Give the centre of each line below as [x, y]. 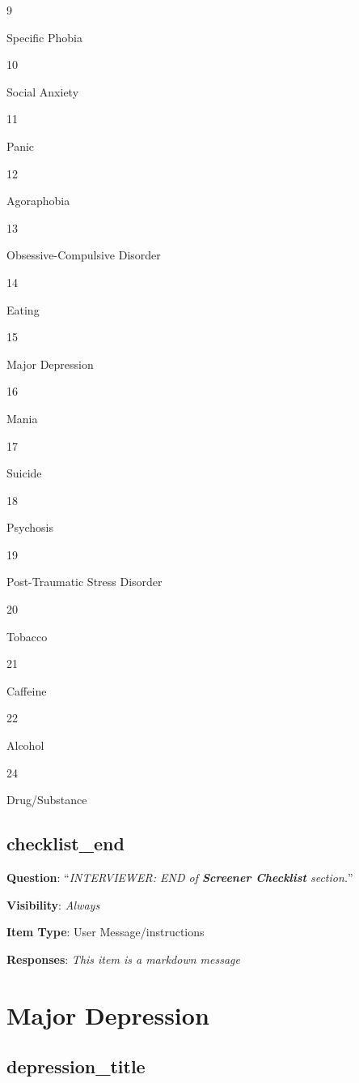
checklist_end [65, 843]
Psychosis [30, 527]
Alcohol [25, 745]
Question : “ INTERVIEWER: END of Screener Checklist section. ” [180, 878]
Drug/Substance [47, 800]
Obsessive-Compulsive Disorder [84, 255]
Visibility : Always [53, 904]
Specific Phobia [44, 37]
